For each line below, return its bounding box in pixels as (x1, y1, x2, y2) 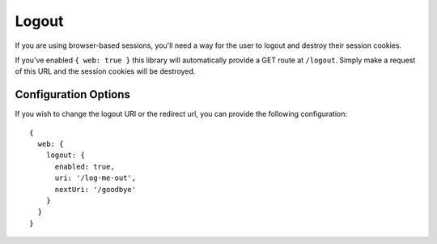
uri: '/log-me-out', (54, 173, 137, 182)
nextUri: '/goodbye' (54, 185, 137, 194)
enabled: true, (54, 162, 115, 171)
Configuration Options (15, 88, 131, 101)
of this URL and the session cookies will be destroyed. (15, 66, 196, 76)
